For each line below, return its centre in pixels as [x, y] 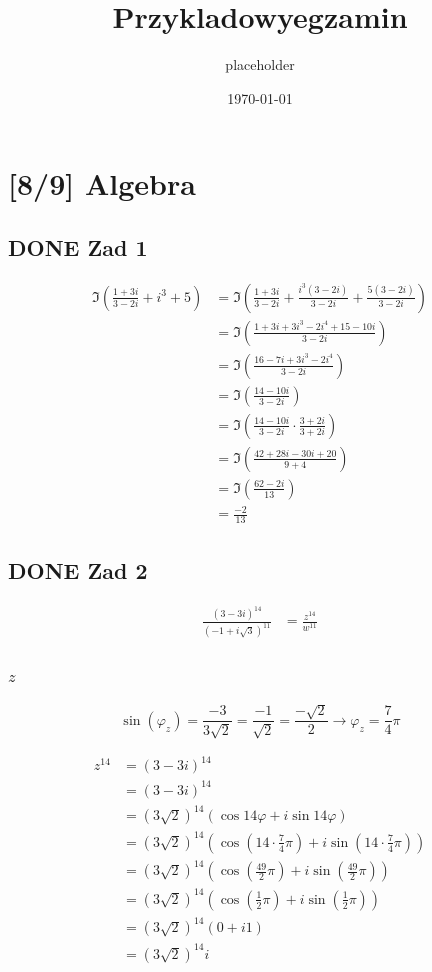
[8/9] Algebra [102, 183]
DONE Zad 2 [78, 569]
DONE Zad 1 [78, 246]
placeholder [260, 64]
